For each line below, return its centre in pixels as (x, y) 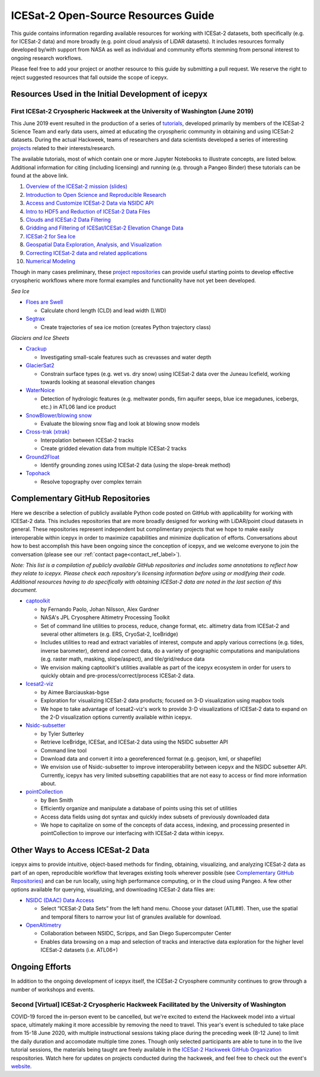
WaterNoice (40, 390)
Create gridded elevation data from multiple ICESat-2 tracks (113, 448)
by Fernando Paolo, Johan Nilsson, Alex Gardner (100, 609)
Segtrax (36, 319)
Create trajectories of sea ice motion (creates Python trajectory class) (126, 327)
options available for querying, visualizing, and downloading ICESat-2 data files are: (113, 889)
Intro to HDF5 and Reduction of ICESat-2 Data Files (88, 211)
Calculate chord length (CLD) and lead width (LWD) (103, 310)
